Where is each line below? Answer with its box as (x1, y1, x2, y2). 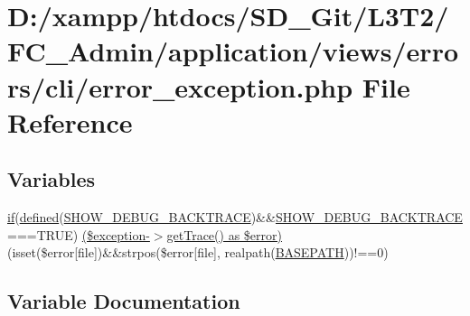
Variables (7, 165, 96, 193)
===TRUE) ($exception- (7, 225, 150, 244)
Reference (7, 103, 133, 140)
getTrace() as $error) (166, 225, 282, 244)
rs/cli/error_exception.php (7, 68, 353, 105)
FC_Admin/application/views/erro (7, 33, 459, 70)
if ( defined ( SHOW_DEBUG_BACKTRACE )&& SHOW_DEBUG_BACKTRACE (7, 208, 463, 227)
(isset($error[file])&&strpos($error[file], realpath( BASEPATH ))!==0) (7, 243, 389, 262)
